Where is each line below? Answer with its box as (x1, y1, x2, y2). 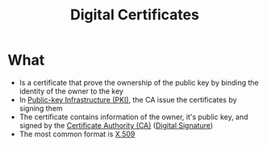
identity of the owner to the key (19, 86, 124, 96)
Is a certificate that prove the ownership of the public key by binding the (19, 77, 259, 87)
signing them (19, 103, 63, 113)
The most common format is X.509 (19, 129, 136, 139)
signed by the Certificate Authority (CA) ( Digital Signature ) (19, 120, 214, 130)
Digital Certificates (70, 6, 199, 24)
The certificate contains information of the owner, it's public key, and (19, 111, 248, 122)
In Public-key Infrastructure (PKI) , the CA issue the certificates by (19, 94, 237, 104)
